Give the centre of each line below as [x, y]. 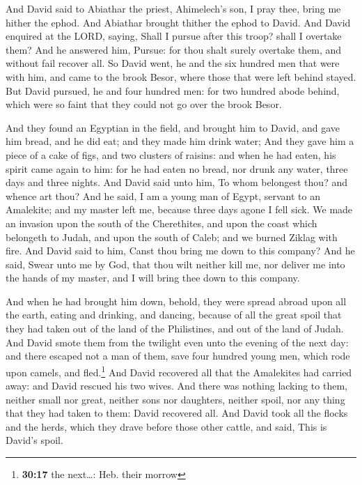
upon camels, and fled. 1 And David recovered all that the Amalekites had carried [179, 371]
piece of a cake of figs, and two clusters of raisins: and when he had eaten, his [171, 154]
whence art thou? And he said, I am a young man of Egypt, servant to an [163, 195]
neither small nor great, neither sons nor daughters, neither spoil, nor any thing [175, 399]
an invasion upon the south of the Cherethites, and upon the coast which [162, 223]
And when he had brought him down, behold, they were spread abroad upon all [176, 301]
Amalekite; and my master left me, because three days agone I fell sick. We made [179, 209]
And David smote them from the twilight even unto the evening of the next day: [177, 342]
